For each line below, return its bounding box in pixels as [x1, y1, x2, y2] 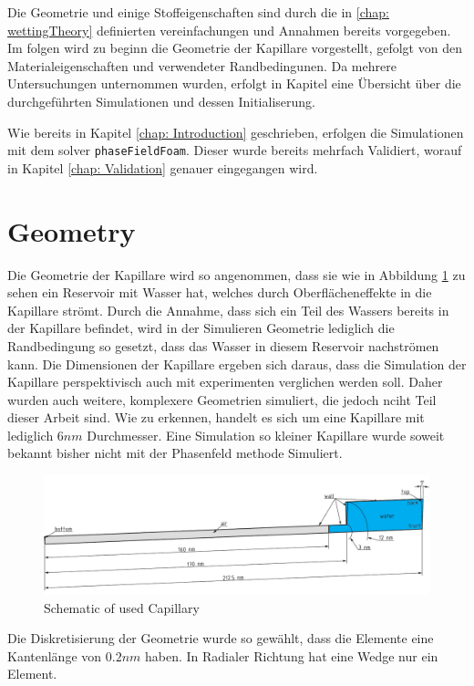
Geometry [7, 212, 136, 249]
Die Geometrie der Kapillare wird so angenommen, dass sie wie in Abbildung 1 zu [7, 265, 466, 284]
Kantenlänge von [7, 646, 102, 665]
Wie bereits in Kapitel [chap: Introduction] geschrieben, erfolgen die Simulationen [7, 122, 464, 141]
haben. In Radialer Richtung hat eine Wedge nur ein [145, 646, 438, 665]
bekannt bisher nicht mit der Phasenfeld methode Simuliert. [7, 443, 343, 463]
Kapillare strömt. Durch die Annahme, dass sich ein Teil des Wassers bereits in [7, 300, 449, 319]
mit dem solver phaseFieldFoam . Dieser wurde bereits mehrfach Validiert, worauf [7, 140, 462, 160]
